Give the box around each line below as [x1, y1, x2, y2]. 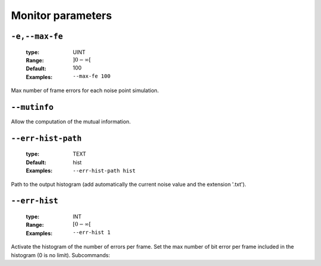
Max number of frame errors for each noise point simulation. [11, 87, 159, 94]
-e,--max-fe [11, 31, 64, 41]
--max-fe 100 [73, 72, 111, 80]
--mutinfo [11, 102, 53, 112]
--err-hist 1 [73, 229, 111, 236]
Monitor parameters [11, 9, 112, 22]
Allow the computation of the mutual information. [11, 118, 131, 125]
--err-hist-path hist [73, 167, 136, 175]
